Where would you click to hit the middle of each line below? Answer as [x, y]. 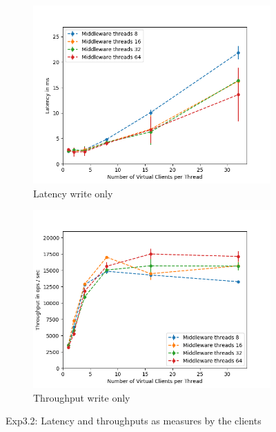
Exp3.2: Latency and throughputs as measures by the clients [134, 421]
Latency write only [73, 193]
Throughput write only [82, 397]
